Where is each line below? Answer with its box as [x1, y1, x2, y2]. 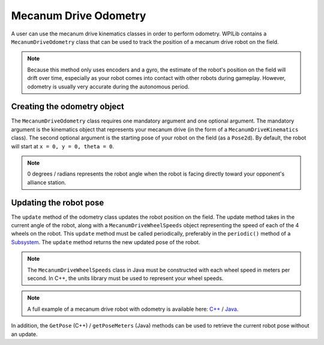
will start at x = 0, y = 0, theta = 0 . [11, 142, 114, 150]
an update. [11, 331, 38, 338]
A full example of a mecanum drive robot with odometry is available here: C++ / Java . [27, 305, 239, 313]
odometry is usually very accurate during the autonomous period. [27, 83, 190, 90]
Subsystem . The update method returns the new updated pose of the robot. [11, 238, 200, 246]
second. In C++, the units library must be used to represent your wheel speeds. [27, 275, 224, 282]
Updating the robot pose [11, 197, 104, 207]
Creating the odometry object [11, 102, 124, 112]
